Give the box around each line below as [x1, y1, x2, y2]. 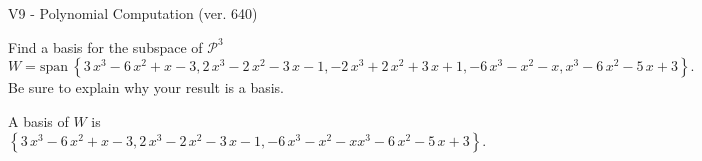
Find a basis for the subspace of [8, 36, 203, 57]
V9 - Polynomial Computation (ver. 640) [8, 3, 258, 23]
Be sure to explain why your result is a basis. [8, 77, 285, 98]
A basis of [8, 110, 69, 131]
